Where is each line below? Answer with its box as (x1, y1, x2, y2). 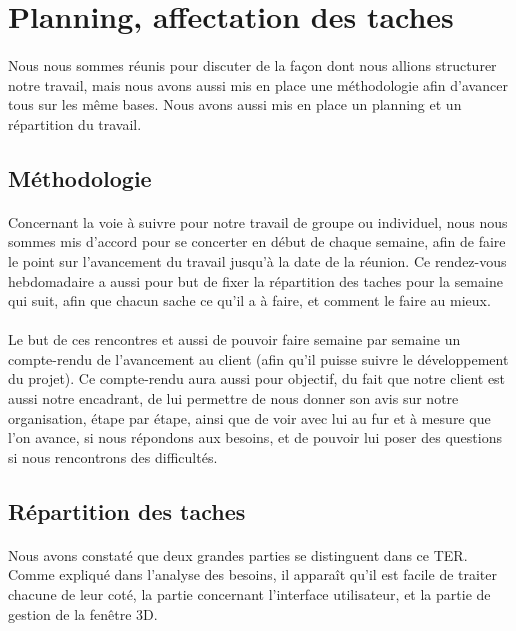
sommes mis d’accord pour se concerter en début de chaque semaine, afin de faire (8, 231, 506, 252)
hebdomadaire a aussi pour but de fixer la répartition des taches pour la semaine (8, 270, 503, 291)
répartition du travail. (8, 113, 142, 134)
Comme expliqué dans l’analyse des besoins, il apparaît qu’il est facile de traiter (8, 564, 498, 585)
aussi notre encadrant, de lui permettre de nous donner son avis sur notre (8, 388, 459, 409)
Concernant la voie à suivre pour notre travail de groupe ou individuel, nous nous (8, 211, 508, 232)
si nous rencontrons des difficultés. (8, 446, 218, 467)
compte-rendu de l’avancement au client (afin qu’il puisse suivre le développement (8, 348, 509, 369)
